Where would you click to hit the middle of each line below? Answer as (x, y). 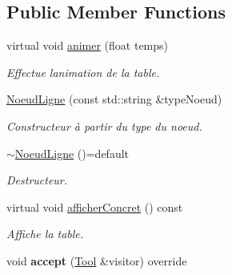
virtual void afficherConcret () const (95, 206)
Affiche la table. (45, 234)
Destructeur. (37, 180)
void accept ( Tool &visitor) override (97, 260)
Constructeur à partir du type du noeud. (104, 125)
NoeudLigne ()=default (72, 153)
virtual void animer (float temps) (88, 45)
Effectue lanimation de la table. (83, 72)
